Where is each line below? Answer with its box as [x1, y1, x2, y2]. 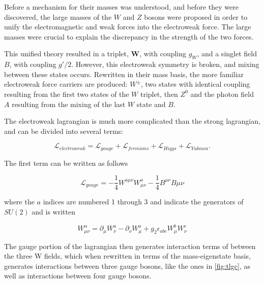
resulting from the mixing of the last [12, 98, 126, 109]
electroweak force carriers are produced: [4, 79, 128, 89]
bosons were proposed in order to [144, 11, 248, 22]
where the [4, 196, 35, 207]
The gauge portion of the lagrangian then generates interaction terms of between [4, 240, 256, 251]
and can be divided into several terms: [4, 125, 123, 136]
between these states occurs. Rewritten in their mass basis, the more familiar [4, 68, 244, 79]
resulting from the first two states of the [4, 88, 129, 99]
